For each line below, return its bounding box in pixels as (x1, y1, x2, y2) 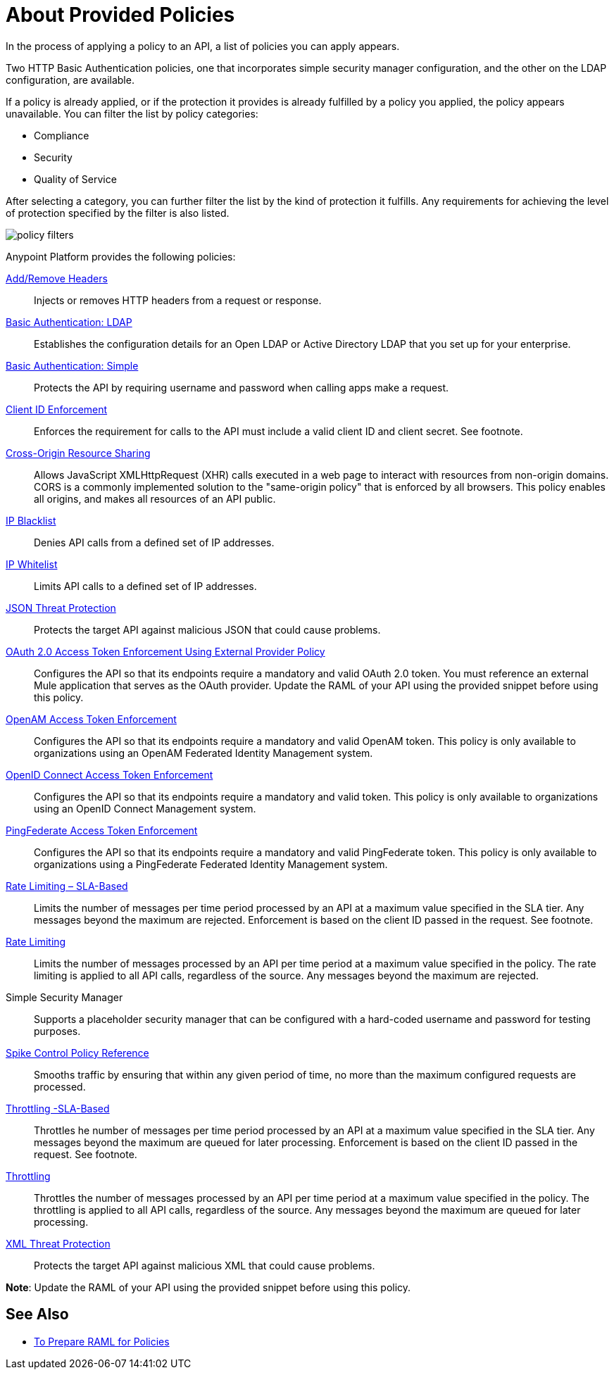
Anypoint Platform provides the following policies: (6, 250, 236, 263)
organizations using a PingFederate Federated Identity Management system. (34, 858, 388, 870)
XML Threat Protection (6, 1237, 111, 1250)
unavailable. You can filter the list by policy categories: (6, 107, 258, 120)
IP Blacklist (6, 514, 56, 527)
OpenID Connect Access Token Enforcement (6, 768, 213, 781)
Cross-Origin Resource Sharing (6, 446, 151, 459)
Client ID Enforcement (6, 403, 108, 415)
